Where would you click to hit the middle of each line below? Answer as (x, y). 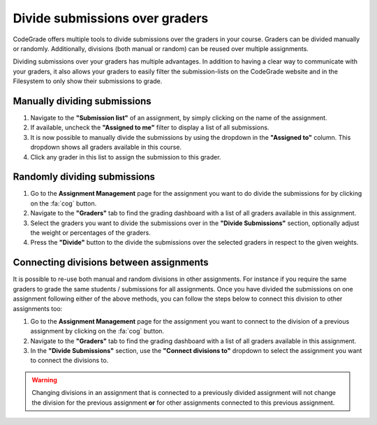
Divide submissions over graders (111, 18)
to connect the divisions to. (69, 361)
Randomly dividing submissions (84, 177)
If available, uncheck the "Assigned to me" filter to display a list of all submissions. (150, 128)
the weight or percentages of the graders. (91, 233)
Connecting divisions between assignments (111, 262)
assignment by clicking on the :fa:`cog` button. (97, 331)
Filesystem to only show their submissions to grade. (88, 81)
